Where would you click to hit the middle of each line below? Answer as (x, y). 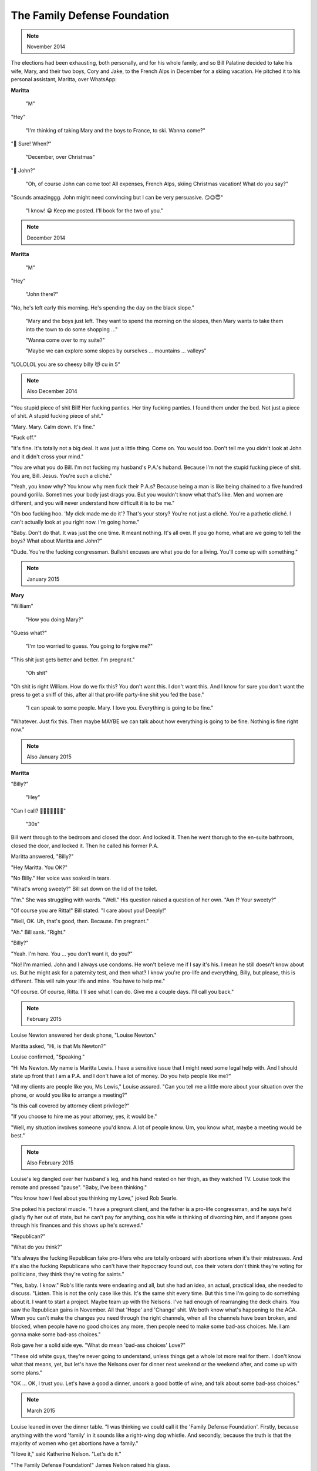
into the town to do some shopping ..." (72, 329)
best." (18, 1136)
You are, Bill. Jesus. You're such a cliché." (62, 475)
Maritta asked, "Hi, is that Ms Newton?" (58, 1046)
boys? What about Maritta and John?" (57, 541)
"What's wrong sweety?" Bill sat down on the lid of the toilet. (84, 889)
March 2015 (41, 1410)
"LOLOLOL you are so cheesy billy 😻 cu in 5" (65, 364)
